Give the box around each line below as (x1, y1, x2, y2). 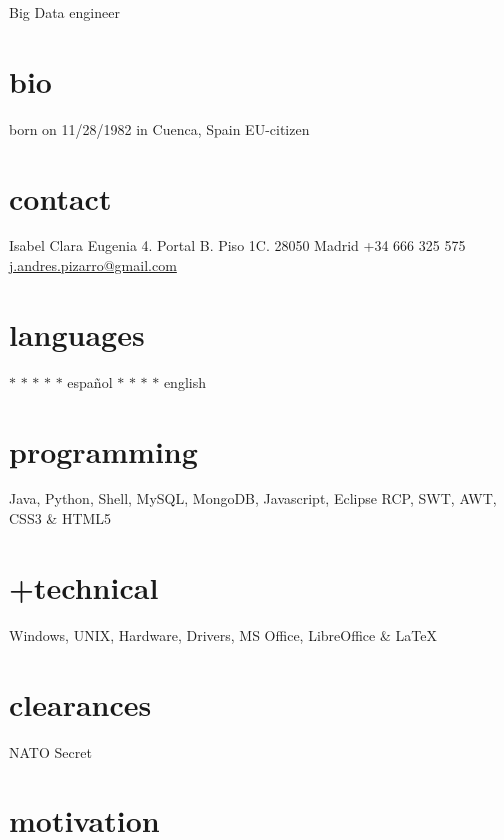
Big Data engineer (9, 2, 120, 22)
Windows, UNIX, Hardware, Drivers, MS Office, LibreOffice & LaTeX (9, 624, 437, 645)
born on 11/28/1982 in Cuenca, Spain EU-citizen (9, 118, 310, 139)
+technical (9, 566, 159, 607)
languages (9, 313, 145, 354)
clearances (9, 683, 152, 724)
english (163, 371, 206, 392)
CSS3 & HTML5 (9, 508, 112, 529)
